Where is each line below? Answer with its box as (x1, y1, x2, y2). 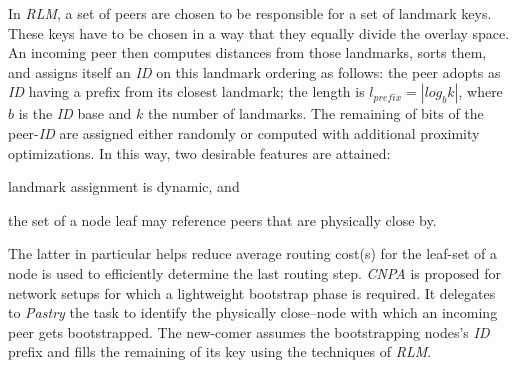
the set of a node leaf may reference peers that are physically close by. (8, 209, 437, 230)
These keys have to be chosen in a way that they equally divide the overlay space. (8, 22, 510, 43)
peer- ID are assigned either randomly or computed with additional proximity (8, 122, 480, 143)
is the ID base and (18, 103, 132, 124)
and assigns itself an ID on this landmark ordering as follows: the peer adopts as (8, 61, 501, 82)
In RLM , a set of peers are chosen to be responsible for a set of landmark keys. (8, 3, 492, 23)
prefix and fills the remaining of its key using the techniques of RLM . (8, 341, 432, 362)
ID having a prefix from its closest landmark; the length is (8, 81, 365, 102)
